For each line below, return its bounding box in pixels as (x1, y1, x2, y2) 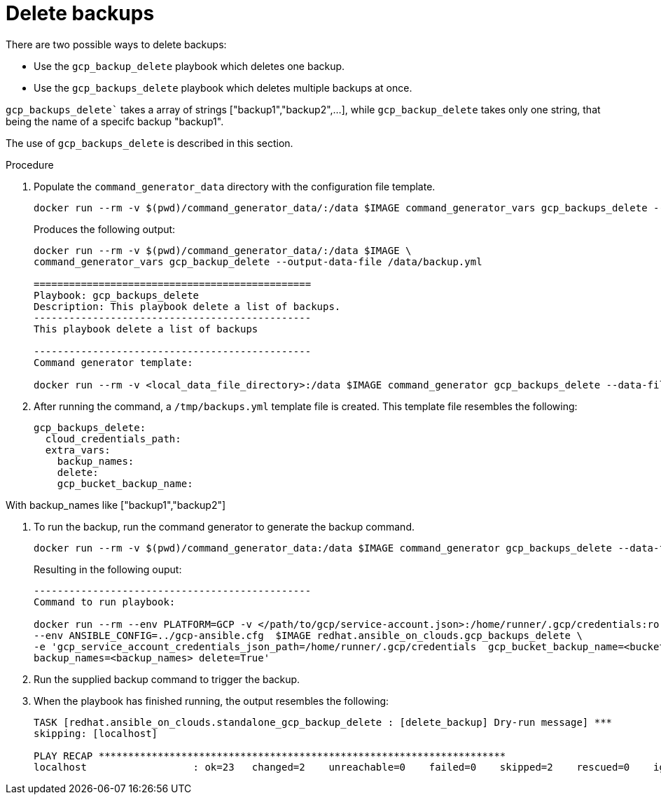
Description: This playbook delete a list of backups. (34, 300, 341, 312)
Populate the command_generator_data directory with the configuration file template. (34, 180, 436, 192)
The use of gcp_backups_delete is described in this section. (6, 136, 293, 149)
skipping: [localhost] (34, 727, 158, 739)
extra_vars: (45, 444, 111, 456)
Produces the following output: (34, 223, 176, 235)
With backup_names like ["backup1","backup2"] (6, 498, 226, 511)
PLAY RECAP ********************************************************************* (34, 750, 506, 762)
